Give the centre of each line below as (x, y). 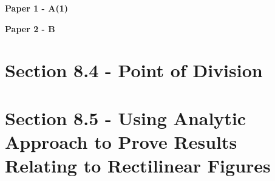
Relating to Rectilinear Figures (138, 166)
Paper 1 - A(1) (37, 8)
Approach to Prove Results (121, 141)
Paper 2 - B (30, 28)
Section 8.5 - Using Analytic (126, 118)
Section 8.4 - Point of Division (134, 70)
